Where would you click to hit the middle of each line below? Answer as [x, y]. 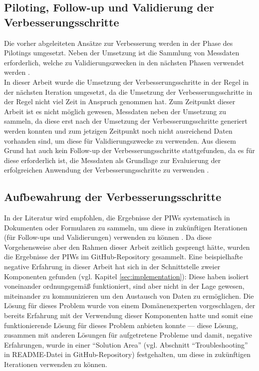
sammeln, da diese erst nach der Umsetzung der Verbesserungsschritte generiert [126, 121]
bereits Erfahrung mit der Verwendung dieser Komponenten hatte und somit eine [129, 315]
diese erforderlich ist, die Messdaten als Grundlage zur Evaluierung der [113, 160]
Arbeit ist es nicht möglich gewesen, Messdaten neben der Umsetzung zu [115, 111]
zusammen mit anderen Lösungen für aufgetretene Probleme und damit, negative [128, 335]
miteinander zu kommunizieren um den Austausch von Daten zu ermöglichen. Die [129, 295]
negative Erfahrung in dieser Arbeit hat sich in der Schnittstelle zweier [112, 267]
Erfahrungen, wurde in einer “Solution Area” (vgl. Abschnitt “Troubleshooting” [126, 344]
